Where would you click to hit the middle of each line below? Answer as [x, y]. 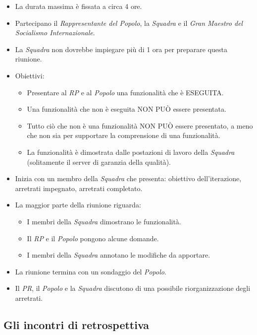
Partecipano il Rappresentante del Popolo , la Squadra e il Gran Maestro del [129, 23]
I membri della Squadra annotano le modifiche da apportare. [119, 255]
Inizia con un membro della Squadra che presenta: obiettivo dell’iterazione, [128, 178]
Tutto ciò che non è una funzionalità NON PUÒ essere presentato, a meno [140, 125]
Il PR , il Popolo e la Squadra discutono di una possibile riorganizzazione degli [133, 288]
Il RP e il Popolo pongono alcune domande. [93, 238]
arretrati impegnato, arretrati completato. [79, 188]
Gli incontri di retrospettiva [77, 324]
